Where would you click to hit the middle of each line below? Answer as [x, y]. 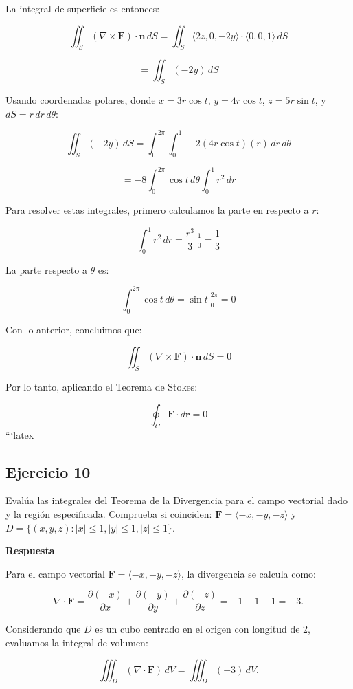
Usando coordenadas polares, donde [81, 100]
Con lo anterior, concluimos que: [74, 329]
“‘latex [20, 434]
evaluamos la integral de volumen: [77, 642]
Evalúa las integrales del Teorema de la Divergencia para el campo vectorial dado [177, 500]
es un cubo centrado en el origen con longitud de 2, [203, 629]
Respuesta [30, 550]
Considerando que [43, 629]
